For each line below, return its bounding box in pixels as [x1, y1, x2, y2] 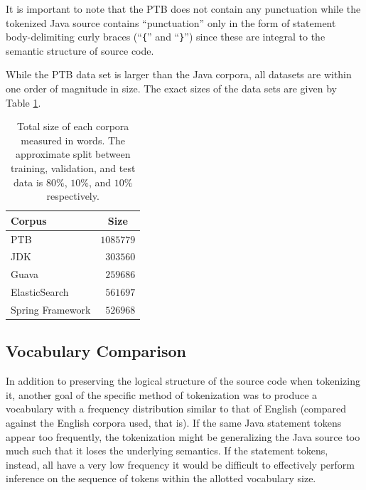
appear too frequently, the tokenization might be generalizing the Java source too [6, 429, 360, 444]
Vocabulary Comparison [6, 340, 186, 362]
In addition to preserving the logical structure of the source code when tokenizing [6, 373, 360, 388]
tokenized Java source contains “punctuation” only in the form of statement [6, 15, 336, 30]
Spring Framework [11, 302, 91, 316]
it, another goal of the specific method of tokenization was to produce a [6, 387, 318, 402]
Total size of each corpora [17, 119, 129, 134]
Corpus [11, 213, 47, 228]
